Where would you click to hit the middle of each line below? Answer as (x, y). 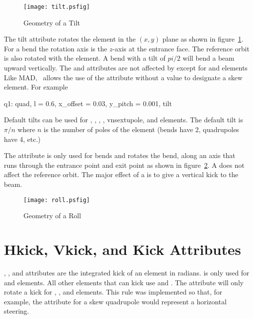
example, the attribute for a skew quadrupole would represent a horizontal (115, 301)
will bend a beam (208, 58)
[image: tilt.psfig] (57, 7)
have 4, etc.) (22, 139)
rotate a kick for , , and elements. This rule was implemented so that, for (113, 292)
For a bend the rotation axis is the (56, 48)
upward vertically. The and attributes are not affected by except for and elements (126, 68)
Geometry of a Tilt (52, 22)
